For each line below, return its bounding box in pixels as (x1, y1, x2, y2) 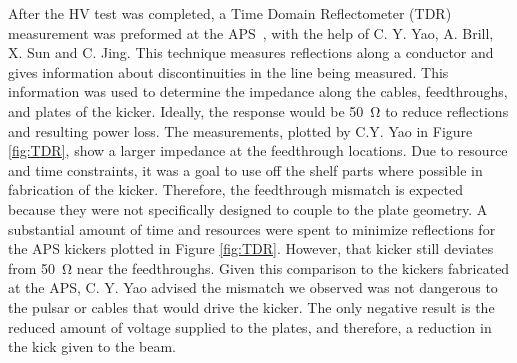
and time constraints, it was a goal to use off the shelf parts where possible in (8, 159, 483, 180)
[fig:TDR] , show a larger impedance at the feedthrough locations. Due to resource (8, 140, 508, 161)
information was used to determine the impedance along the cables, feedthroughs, (8, 81, 508, 102)
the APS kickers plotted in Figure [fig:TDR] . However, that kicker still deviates (8, 238, 494, 259)
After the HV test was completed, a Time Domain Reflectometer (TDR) (8, 3, 452, 23)
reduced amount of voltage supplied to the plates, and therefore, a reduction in (8, 316, 492, 337)
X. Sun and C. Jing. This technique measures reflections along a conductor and (8, 42, 494, 63)
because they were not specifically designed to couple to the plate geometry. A (8, 198, 488, 219)
